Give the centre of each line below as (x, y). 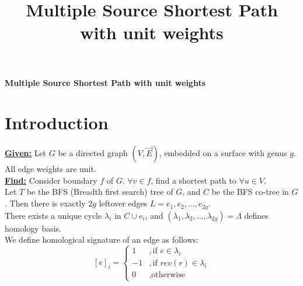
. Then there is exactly (45, 203)
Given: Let (26, 153)
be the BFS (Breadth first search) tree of (100, 192)
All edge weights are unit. (50, 169)
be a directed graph (93, 153)
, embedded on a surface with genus (223, 153)
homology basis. (33, 228)
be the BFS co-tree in (250, 192)
